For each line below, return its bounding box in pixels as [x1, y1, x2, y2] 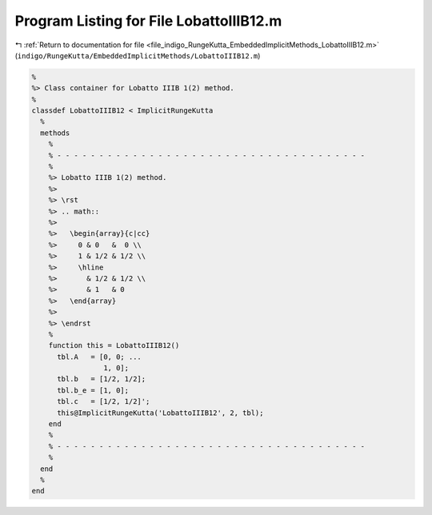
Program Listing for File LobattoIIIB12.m [14, 12, 282, 30]
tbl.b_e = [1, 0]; [57, 385, 130, 395]
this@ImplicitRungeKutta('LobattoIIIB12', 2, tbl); [57, 408, 264, 417]
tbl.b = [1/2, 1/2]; [57, 374, 146, 384]
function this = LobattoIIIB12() [48, 341, 180, 350]
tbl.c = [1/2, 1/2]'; [57, 397, 150, 406]
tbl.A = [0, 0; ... [57, 352, 142, 361]
